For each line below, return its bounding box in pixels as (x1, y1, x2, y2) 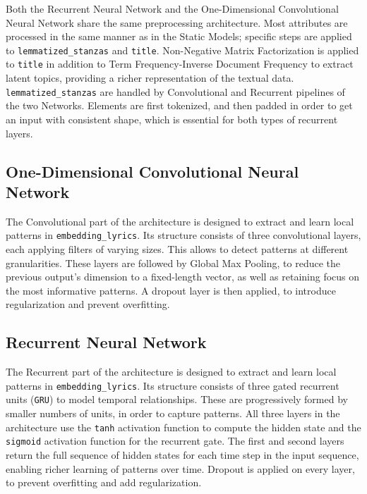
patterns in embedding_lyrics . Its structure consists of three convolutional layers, (6, 228, 361, 242)
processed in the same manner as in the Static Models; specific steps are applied (6, 29, 352, 44)
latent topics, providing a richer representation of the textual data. (6, 70, 294, 85)
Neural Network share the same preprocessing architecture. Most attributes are (6, 15, 348, 30)
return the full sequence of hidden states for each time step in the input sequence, (6, 447, 359, 462)
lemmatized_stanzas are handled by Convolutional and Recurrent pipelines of (6, 84, 345, 99)
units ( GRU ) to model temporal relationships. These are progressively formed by (6, 392, 348, 407)
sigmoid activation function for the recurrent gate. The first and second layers (6, 433, 344, 448)
